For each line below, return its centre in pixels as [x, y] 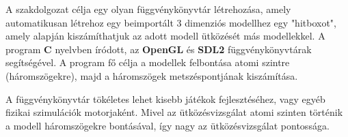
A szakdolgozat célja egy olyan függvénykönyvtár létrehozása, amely [148, 9]
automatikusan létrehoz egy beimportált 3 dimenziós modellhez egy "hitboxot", [171, 22]
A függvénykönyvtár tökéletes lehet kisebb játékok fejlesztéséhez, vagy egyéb [165, 98]
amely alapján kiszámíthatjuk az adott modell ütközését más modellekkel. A [165, 36]
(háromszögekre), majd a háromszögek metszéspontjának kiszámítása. [152, 75]
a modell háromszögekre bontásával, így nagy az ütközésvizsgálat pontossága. [168, 125]
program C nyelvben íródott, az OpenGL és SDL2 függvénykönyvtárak [159, 49]
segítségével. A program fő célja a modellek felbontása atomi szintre [148, 62]
